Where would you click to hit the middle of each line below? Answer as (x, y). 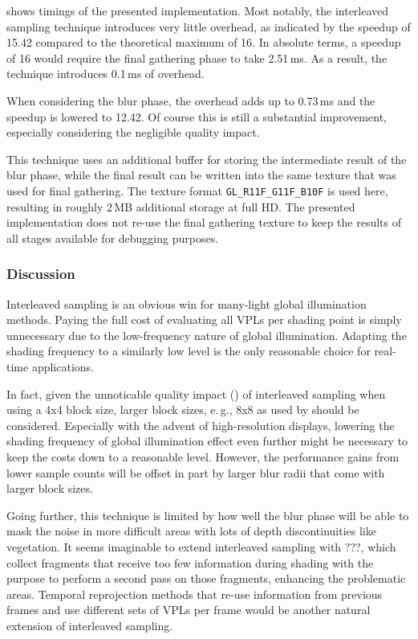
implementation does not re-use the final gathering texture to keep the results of (204, 222)
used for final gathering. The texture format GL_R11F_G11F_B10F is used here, (197, 190)
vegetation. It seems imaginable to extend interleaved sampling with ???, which (201, 546)
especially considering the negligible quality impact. (133, 132)
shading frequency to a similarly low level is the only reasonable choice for (189, 351)
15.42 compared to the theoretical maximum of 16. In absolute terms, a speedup (204, 42)
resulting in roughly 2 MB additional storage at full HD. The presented (181, 206)
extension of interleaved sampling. (90, 625)
